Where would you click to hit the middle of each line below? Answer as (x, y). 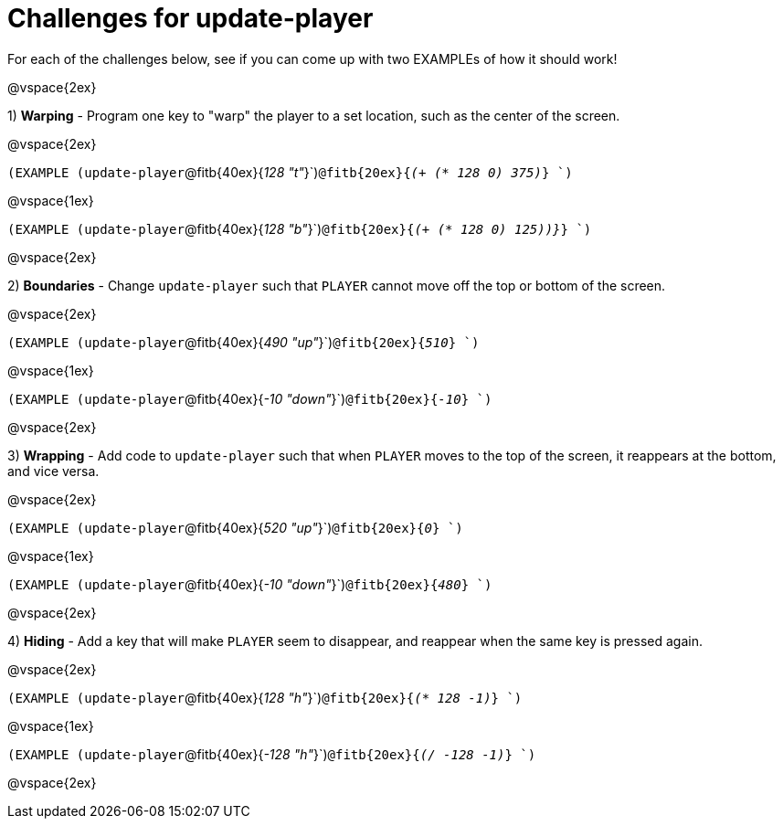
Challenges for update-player (190, 18)
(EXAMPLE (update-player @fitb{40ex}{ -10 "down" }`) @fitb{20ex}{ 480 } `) (250, 584)
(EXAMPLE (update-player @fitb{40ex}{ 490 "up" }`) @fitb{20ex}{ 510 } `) (243, 342)
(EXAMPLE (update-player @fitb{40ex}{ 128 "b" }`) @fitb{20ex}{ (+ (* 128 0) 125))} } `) (300, 228)
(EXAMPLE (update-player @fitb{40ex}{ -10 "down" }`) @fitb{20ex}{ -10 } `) (250, 398)
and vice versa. (53, 471)
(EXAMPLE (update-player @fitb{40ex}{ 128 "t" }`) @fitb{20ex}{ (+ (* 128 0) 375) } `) (290, 172)
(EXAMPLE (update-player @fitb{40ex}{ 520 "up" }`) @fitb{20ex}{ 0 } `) (235, 527)
